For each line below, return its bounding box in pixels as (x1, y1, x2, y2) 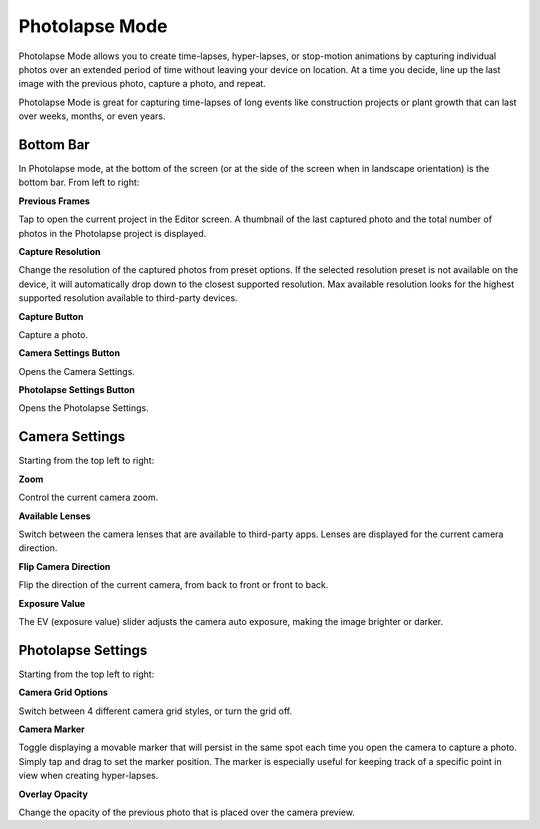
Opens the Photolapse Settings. (18, 402, 149, 414)
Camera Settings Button (18, 347, 120, 359)
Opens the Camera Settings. (18, 365, 135, 377)
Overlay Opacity (18, 788, 89, 800)
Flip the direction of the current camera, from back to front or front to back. (18, 579, 329, 591)
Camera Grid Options (18, 686, 109, 699)
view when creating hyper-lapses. (18, 770, 159, 782)
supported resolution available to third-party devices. (18, 292, 239, 304)
